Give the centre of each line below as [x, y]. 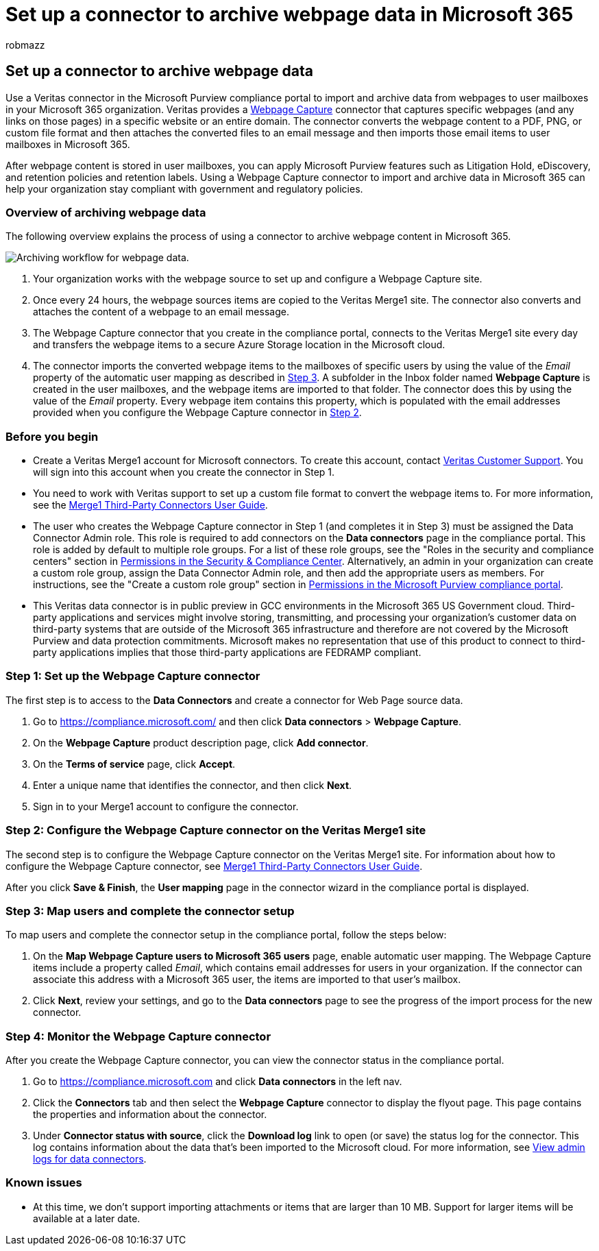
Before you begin [52, 436]
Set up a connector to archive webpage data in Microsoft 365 [290, 14]
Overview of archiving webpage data [106, 212]
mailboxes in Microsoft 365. [68, 144]
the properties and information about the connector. [150, 1115]
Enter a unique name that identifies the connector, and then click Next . [193, 785]
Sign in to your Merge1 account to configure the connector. [166, 806]
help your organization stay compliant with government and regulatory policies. [184, 189]
